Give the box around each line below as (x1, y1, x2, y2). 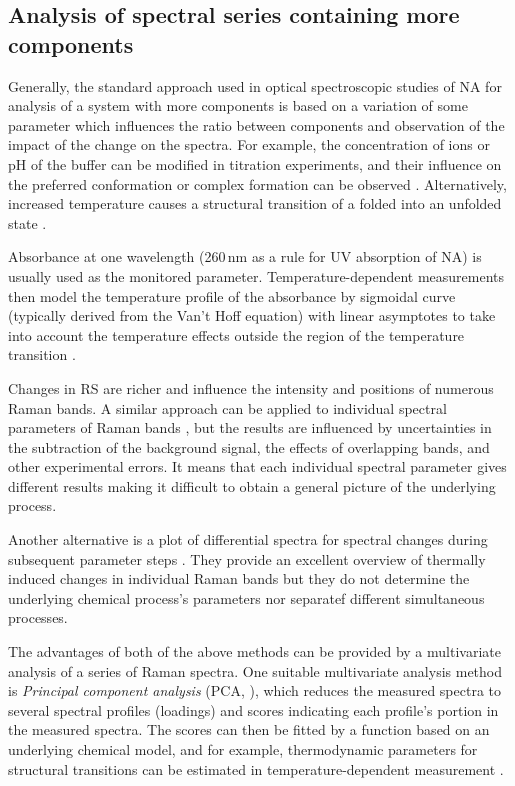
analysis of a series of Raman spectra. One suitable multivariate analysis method (8, 660, 503, 681)
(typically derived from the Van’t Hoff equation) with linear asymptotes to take (8, 305, 496, 326)
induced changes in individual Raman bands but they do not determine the (8, 568, 470, 589)
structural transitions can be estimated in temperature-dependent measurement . (8, 758, 504, 779)
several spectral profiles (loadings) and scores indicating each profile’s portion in (8, 699, 499, 720)
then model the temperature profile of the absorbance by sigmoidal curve (8, 285, 456, 306)
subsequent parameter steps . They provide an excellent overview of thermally (8, 548, 486, 569)
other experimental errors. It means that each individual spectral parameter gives (8, 456, 507, 477)
